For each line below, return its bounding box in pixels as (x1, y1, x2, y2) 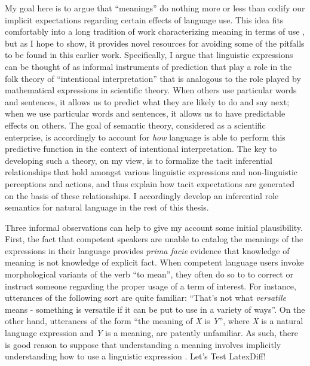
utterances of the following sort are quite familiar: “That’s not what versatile (5, 291, 287, 304)
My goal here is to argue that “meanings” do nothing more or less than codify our (5, 2, 305, 14)
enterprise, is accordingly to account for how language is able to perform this (5, 130, 286, 143)
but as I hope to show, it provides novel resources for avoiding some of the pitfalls (5, 36, 305, 49)
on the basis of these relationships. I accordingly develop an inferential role (5, 189, 279, 202)
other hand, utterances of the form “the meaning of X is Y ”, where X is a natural (5, 315, 303, 327)
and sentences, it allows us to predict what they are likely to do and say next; (5, 95, 290, 108)
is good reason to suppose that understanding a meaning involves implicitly (5, 338, 281, 350)
